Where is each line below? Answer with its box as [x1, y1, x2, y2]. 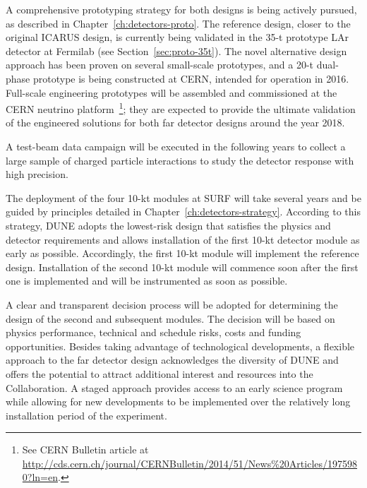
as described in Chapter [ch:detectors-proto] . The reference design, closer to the [6, 16, 351, 30]
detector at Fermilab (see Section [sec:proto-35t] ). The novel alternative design [6, 43, 347, 58]
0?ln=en [22, 470, 58, 484]
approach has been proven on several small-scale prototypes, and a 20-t [6, 57, 314, 72]
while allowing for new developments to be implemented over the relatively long [6, 394, 351, 409]
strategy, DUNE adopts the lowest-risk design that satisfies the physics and [6, 218, 331, 232]
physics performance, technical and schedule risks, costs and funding [6, 325, 301, 340]
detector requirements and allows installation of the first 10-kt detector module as [6, 232, 360, 246]
